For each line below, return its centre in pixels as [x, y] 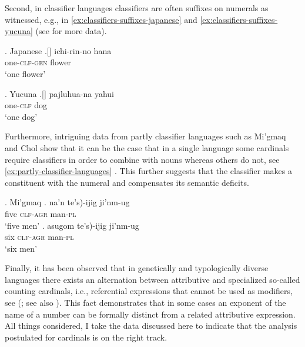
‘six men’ [21, 248]
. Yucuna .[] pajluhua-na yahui [59, 93]
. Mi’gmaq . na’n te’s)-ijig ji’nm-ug [67, 202]
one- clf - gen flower [38, 62]
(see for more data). [71, 31]
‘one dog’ [21, 116]
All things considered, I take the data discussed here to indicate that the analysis [151, 326]
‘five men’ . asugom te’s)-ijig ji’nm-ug [72, 225]
